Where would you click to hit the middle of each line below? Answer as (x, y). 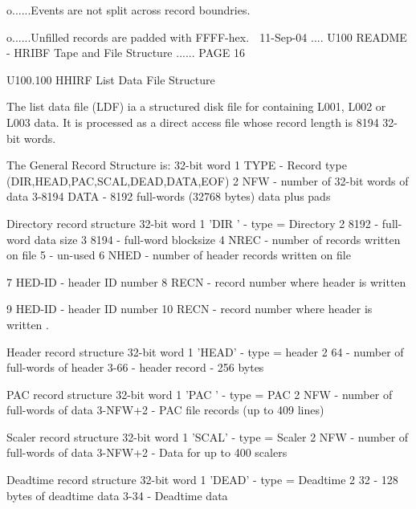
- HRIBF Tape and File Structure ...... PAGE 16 (126, 53)
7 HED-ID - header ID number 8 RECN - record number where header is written (206, 281)
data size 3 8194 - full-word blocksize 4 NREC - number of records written (217, 239)
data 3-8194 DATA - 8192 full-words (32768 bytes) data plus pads (169, 196)
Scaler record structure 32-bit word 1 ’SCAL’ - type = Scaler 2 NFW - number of (208, 436)
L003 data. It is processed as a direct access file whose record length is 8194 (193, 122)
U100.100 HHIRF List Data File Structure (111, 79)
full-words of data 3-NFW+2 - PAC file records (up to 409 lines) (165, 410)
